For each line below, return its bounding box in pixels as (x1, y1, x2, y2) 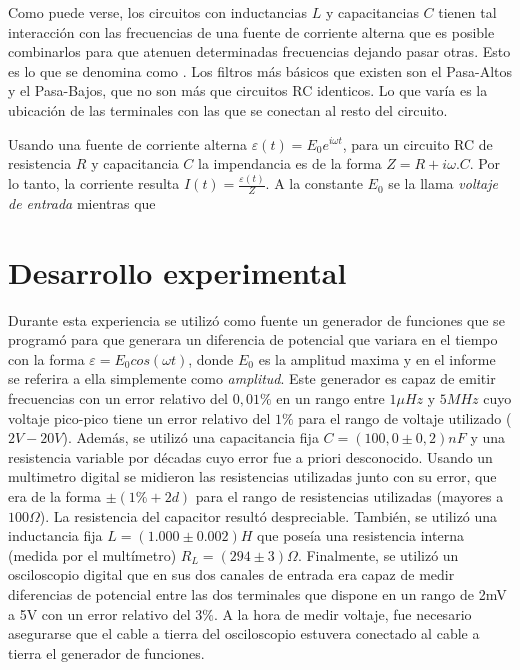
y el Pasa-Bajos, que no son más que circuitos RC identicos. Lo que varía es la (8, 80, 488, 101)
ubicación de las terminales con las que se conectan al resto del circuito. (8, 99, 448, 120)
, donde (188, 348, 234, 369)
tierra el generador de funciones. (8, 642, 205, 663)
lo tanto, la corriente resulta (8, 173, 180, 194)
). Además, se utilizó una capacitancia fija (62, 427, 319, 448)
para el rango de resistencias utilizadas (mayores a (195, 485, 504, 506)
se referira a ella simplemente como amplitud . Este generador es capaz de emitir (8, 368, 496, 389)
